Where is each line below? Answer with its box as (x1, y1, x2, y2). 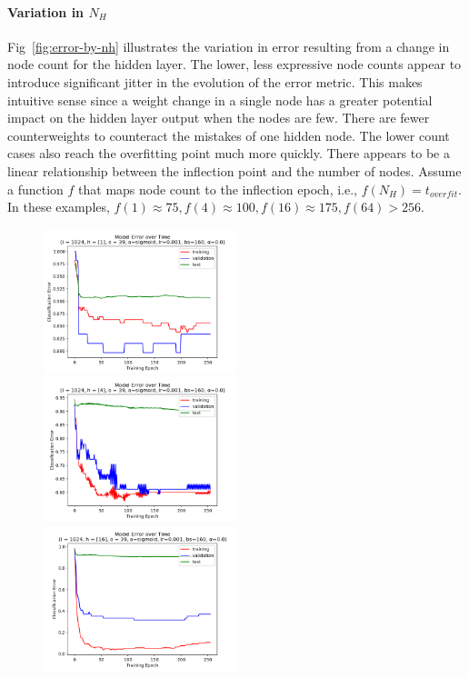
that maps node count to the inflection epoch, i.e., (78, 179, 357, 198)
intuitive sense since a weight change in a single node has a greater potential (7, 90, 433, 109)
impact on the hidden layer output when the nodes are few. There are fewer (7, 108, 430, 127)
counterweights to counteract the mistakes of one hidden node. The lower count (7, 125, 450, 145)
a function (7, 179, 64, 198)
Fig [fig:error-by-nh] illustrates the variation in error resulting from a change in (7, 36, 450, 55)
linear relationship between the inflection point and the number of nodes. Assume (7, 161, 462, 180)
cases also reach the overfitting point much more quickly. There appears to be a (7, 144, 450, 163)
